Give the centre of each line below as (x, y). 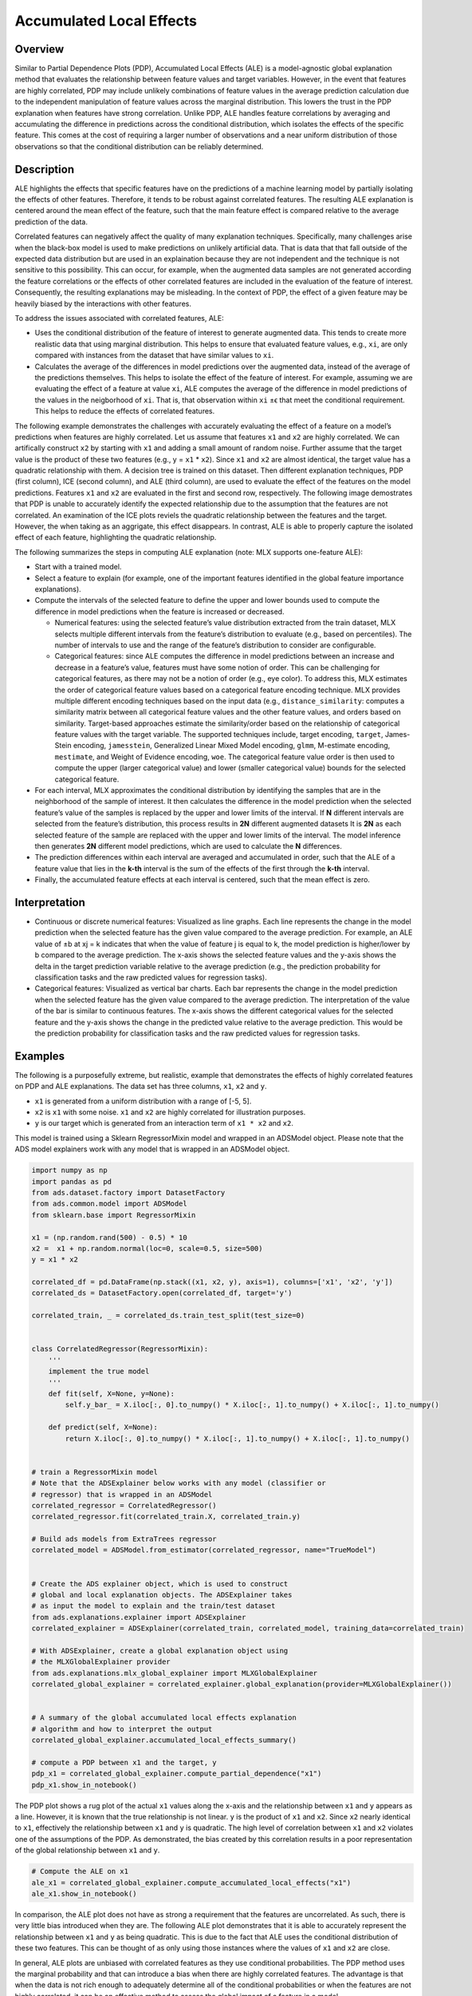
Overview (39, 49)
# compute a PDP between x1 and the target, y (124, 1762)
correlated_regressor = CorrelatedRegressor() (124, 1505)
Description (45, 169)
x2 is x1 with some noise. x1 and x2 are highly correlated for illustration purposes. (170, 1112)
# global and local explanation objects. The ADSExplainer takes (162, 1595)
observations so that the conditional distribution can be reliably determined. (139, 146)
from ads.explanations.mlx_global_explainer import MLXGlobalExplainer (175, 1673)
